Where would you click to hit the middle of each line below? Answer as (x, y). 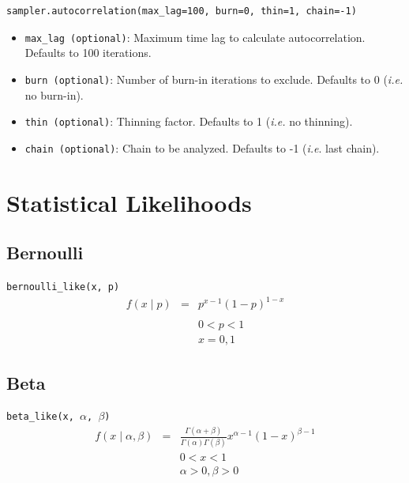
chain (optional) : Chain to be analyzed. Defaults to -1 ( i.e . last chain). (202, 147)
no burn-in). (54, 94)
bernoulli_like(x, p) (63, 287)
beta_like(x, (40, 417)
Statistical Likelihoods (129, 202)
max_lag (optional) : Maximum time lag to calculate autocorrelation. (195, 37)
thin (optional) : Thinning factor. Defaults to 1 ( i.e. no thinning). (189, 121)
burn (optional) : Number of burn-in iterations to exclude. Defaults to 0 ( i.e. (214, 79)
